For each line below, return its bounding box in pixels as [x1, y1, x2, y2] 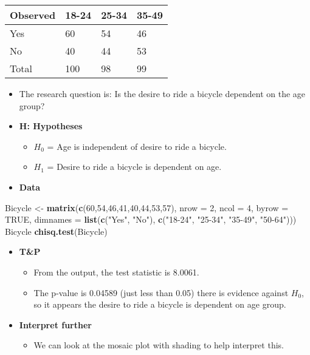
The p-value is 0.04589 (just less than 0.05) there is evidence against [33, 286, 289, 299]
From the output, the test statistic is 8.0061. [33, 265, 199, 278]
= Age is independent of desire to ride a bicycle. [47, 140, 227, 152]
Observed [10, 8, 56, 22]
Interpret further [19, 318, 92, 331]
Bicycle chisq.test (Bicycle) [5, 225, 108, 237]
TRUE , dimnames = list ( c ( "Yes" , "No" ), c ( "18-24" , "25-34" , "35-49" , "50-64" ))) [5, 213, 297, 226]
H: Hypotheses [19, 120, 83, 132]
